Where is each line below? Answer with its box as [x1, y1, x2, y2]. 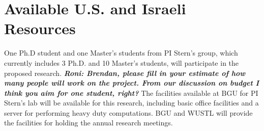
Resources [4, 18, 76, 39]
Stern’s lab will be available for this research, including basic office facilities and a [4, 97, 259, 108]
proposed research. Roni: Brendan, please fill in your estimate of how [4, 67, 246, 78]
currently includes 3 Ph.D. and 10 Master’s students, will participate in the [4, 57, 239, 68]
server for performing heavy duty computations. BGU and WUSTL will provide [4, 107, 253, 118]
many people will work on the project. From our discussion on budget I [4, 77, 259, 88]
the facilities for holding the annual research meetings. [4, 117, 173, 128]
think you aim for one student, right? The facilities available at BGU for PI [4, 87, 258, 98]
